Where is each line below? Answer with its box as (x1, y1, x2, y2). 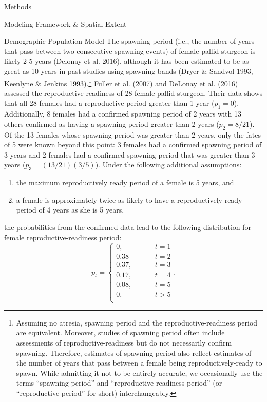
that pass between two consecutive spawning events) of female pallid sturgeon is (4, 45, 256, 56)
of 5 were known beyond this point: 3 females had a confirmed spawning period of (4, 139, 262, 150)
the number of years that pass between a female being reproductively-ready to (16, 357, 262, 368)
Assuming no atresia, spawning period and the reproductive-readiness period (16, 317, 258, 328)
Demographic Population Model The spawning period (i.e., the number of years (4, 35, 255, 46)
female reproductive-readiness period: (4, 232, 122, 242)
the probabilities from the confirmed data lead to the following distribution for (4, 221, 252, 232)
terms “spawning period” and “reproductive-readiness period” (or (16, 377, 222, 388)
